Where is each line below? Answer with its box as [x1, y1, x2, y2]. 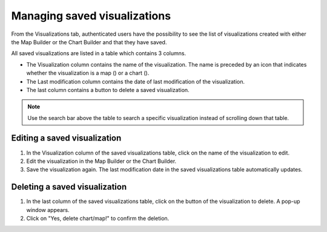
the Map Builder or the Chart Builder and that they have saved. [11, 38, 167, 45]
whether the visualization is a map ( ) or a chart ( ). [26, 70, 150, 77]
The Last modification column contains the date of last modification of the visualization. [26, 78, 245, 85]
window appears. [26, 206, 70, 213]
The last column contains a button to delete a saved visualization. [26, 86, 190, 93]
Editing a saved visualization [11, 133, 122, 144]
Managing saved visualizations [11, 9, 171, 22]
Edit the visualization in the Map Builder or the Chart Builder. [26, 157, 177, 165]
